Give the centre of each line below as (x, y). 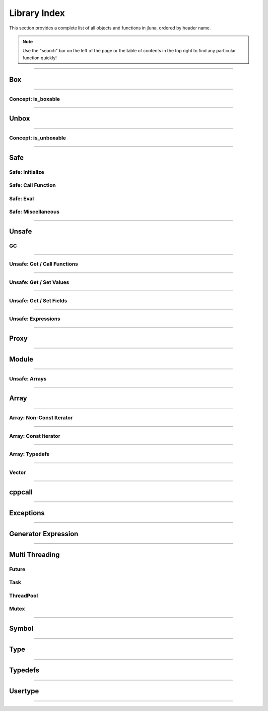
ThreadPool (24, 595)
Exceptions (27, 513)
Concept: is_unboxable (38, 138)
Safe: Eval (22, 198)
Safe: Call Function (33, 185)
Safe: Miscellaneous (34, 212)
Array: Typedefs (29, 454)
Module (21, 359)
